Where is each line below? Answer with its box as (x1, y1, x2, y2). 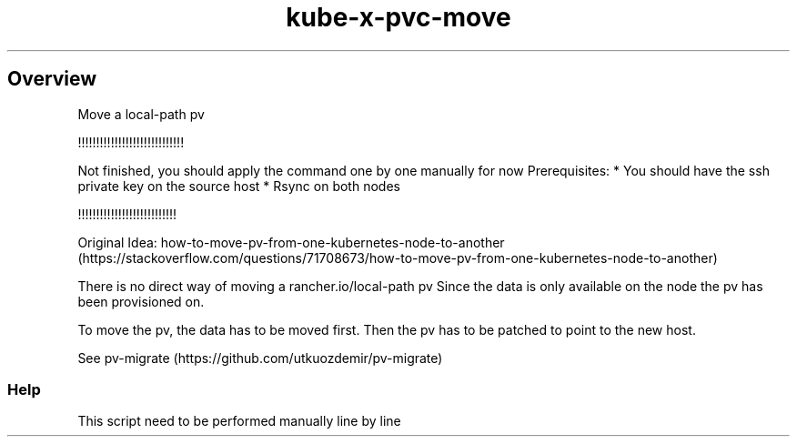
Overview (7, 67, 97, 91)
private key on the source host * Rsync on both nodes (77, 177, 400, 194)
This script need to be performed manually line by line (77, 413, 401, 429)
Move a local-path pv (77, 106, 205, 122)
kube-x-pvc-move (286, 2, 511, 33)
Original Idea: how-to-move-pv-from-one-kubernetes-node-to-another (77, 234, 505, 250)
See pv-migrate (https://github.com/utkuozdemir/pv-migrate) (77, 349, 443, 366)
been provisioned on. (77, 293, 205, 309)
